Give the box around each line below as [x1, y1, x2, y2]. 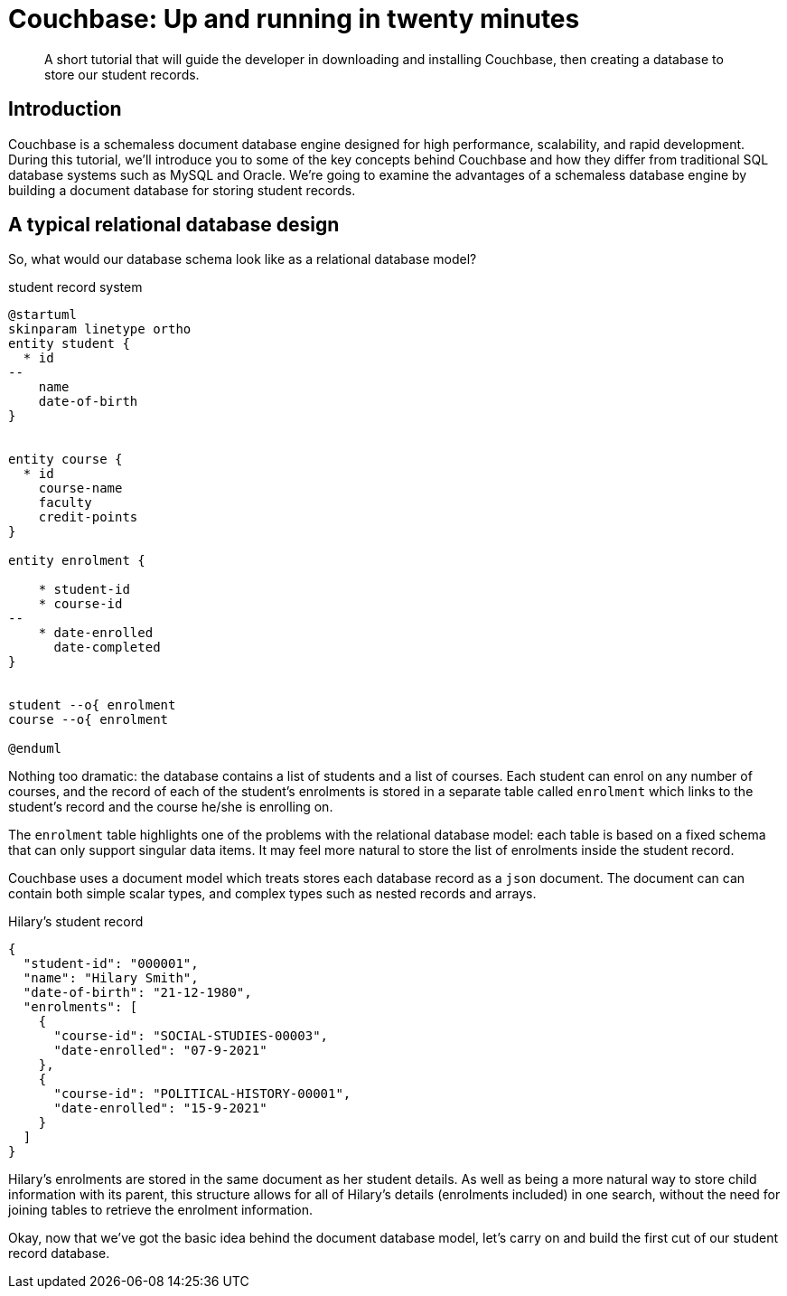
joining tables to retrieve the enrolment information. [8, 1202, 314, 1218]
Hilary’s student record [8, 914, 144, 930]
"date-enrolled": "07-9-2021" [53, 1043, 267, 1058]
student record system [8, 279, 143, 296]
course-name [38, 481, 123, 496]
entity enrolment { [8, 553, 145, 568]
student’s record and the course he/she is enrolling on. [8, 799, 333, 815]
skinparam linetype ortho [8, 322, 192, 337]
